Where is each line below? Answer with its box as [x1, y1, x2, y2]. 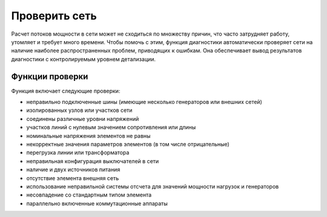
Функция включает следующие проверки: [11, 87, 121, 94]
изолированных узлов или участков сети [26, 106, 133, 114]
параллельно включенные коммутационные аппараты [26, 199, 168, 207]
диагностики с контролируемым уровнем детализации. [11, 55, 156, 63]
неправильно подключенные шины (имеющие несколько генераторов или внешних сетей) [26, 99, 263, 106]
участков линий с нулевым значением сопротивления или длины [26, 124, 196, 131]
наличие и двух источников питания [26, 166, 121, 173]
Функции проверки [11, 71, 88, 82]
